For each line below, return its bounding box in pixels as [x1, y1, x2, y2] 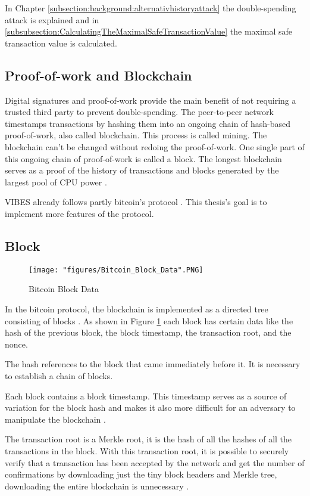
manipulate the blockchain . [5, 413, 106, 425]
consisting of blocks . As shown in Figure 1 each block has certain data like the [5, 314, 293, 327]
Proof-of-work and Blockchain [5, 66, 192, 84]
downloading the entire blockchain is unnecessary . [5, 479, 189, 492]
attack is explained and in [5, 13, 99, 26]
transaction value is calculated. [5, 36, 117, 49]
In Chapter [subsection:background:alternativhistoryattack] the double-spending [5, 2, 296, 14]
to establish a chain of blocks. [5, 369, 113, 382]
